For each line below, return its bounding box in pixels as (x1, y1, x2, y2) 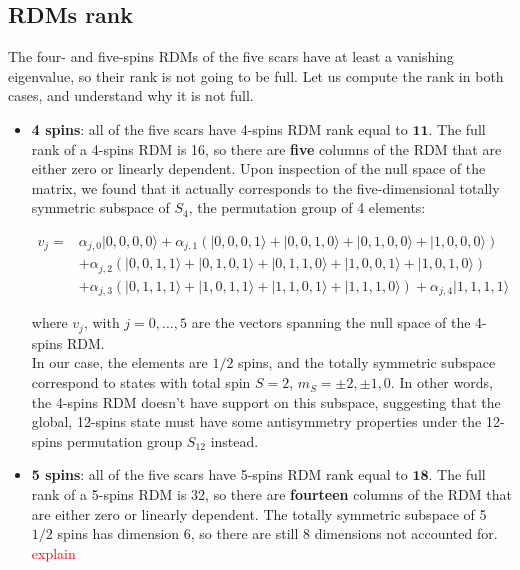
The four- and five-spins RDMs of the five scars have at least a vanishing (8, 46, 454, 67)
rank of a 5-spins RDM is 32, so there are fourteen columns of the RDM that (31, 484, 512, 505)
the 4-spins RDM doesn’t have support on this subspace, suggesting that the (31, 391, 501, 412)
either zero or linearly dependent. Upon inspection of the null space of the (31, 158, 486, 179)
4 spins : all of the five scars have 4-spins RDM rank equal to (31, 118, 408, 139)
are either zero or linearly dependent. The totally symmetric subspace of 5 (31, 503, 487, 524)
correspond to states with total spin (31, 372, 251, 393)
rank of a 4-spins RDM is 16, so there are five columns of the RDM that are (31, 138, 502, 159)
